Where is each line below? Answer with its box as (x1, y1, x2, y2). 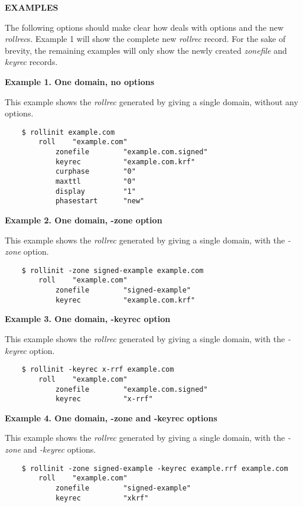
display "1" (55, 187, 136, 196)
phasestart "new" (55, 197, 145, 206)
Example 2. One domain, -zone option (5, 214, 162, 226)
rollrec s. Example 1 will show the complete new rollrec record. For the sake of (5, 32, 286, 45)
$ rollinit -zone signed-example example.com (21, 266, 204, 275)
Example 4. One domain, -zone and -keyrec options (5, 411, 217, 424)
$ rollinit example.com (21, 128, 115, 136)
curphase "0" (55, 167, 136, 176)
